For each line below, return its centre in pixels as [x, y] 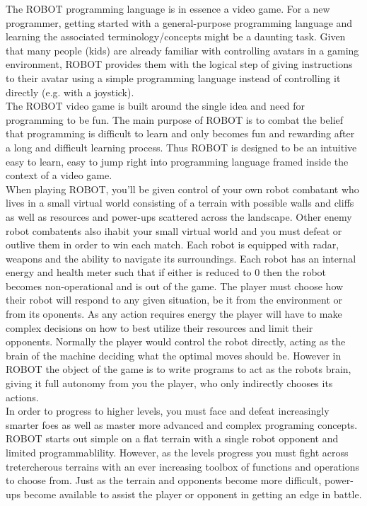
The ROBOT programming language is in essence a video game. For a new [168, 8]
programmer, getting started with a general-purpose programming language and [179, 22]
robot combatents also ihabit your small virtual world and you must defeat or [174, 230]
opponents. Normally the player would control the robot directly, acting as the [176, 341]
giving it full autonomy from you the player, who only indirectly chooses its [169, 383]
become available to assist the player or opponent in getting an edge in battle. [193, 494]
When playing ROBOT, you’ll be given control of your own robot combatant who [182, 189]
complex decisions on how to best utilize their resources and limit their [159, 327]
